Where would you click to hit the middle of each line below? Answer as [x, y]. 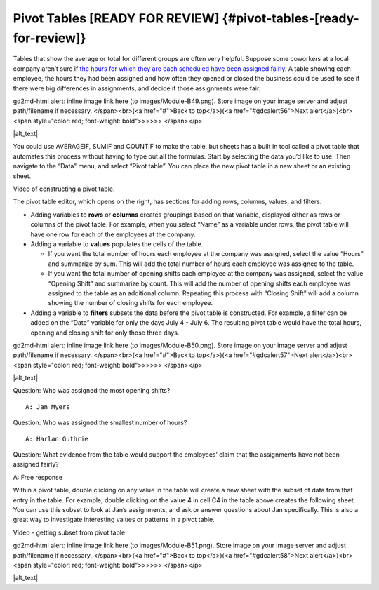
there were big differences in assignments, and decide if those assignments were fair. [137, 88]
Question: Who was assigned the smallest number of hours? [100, 423]
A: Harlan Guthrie [57, 439]
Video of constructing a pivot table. [64, 189]
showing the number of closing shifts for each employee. [131, 303]
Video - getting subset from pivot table [69, 532]
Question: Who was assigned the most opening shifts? [92, 391]
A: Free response [38, 477]
